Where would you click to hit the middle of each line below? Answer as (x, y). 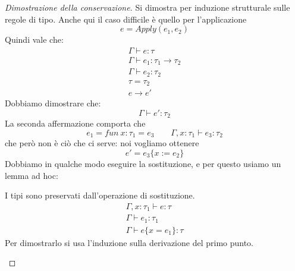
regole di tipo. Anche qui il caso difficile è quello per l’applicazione (126, 19)
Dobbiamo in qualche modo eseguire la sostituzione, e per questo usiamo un (143, 163)
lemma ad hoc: (32, 175)
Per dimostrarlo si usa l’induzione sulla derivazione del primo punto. (129, 242)
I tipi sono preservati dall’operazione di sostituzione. (100, 195)
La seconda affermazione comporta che (75, 123)
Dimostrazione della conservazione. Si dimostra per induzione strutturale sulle (147, 7)
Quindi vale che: (34, 40)
